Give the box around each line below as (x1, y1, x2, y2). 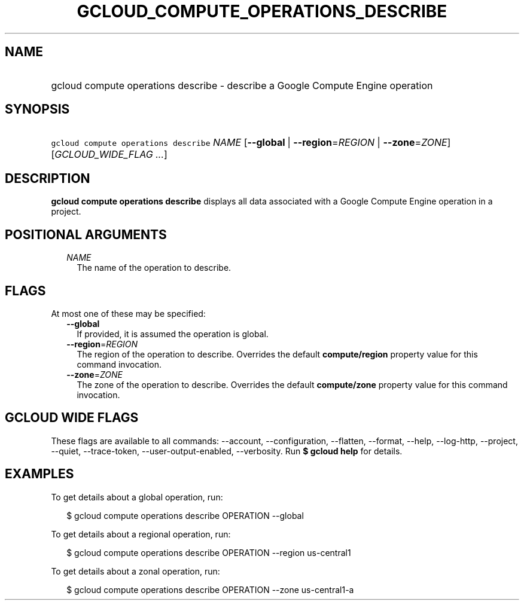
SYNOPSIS (5, 102, 70, 117)
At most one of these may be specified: (51, 308, 206, 319)
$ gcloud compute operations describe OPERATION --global (66, 510, 304, 521)
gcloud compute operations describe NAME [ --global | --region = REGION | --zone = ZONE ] (51, 136, 451, 149)
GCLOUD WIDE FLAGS (5, 410, 139, 426)
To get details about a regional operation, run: (51, 528, 231, 539)
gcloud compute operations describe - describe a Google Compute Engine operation (51, 79, 433, 91)
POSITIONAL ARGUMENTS (5, 227, 167, 242)
